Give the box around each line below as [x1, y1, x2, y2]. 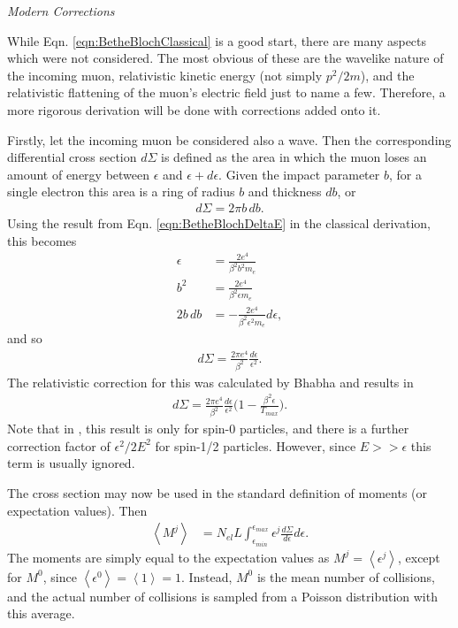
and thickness [248, 182, 322, 201]
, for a [388, 165, 422, 183]
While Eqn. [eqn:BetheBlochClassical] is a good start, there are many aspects [7, 31, 427, 50]
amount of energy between [7, 165, 150, 183]
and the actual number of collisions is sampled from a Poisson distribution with [7, 586, 438, 605]
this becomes [7, 231, 77, 249]
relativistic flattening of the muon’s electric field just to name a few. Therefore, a [7, 83, 446, 102]
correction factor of [7, 436, 111, 455]
